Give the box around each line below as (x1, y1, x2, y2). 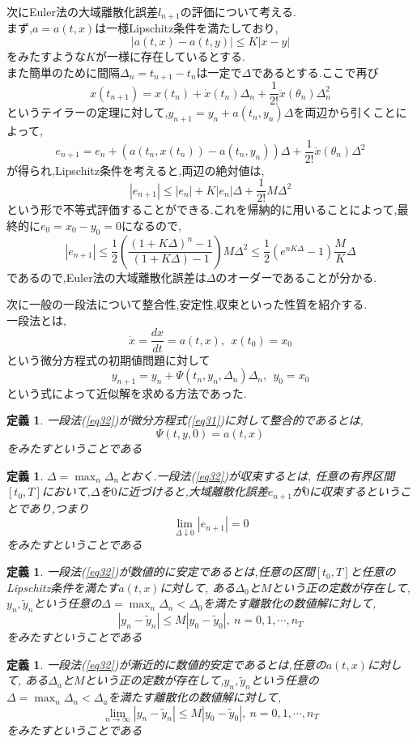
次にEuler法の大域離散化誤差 (6, 3, 158, 19)
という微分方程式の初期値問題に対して (6, 351, 211, 368)
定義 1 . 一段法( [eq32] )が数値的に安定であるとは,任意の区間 (6, 563, 315, 580)
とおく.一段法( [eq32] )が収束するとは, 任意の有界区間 (119, 467, 395, 484)
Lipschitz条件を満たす (6, 578, 119, 595)
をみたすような (6, 48, 86, 65)
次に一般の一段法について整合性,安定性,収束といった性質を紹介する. (6, 296, 368, 313)
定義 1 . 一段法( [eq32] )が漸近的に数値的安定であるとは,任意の (6, 655, 326, 672)
